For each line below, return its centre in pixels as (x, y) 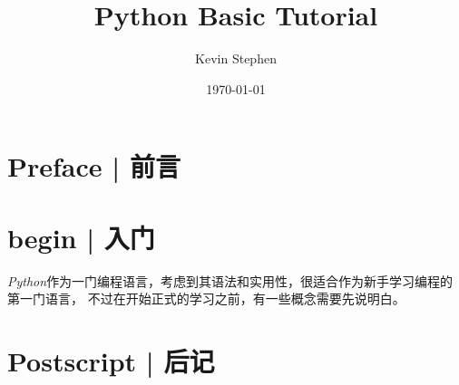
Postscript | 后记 (111, 361)
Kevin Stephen (236, 58)
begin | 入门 (81, 237)
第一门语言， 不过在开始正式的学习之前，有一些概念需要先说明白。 (206, 298)
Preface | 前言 (94, 166)
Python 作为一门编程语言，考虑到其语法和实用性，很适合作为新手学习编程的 (230, 280)
